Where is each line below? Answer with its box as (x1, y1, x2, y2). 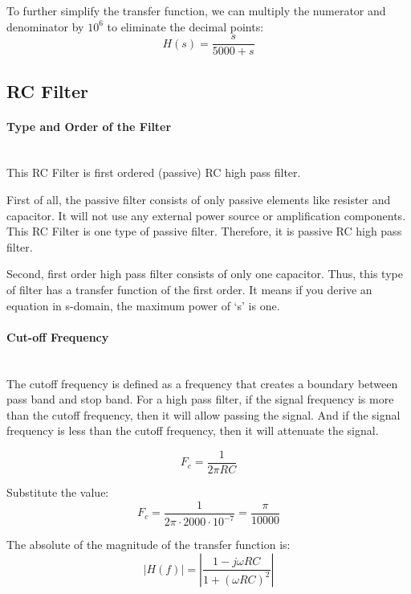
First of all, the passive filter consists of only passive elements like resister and (6, 191, 391, 208)
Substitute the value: (6, 484, 109, 500)
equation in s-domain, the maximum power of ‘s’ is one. (6, 297, 280, 313)
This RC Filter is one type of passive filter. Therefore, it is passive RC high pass (6, 223, 402, 240)
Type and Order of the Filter (6, 117, 172, 134)
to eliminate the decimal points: (107, 18, 264, 35)
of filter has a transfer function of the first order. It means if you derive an (6, 281, 372, 297)
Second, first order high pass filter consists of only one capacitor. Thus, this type (6, 265, 403, 282)
